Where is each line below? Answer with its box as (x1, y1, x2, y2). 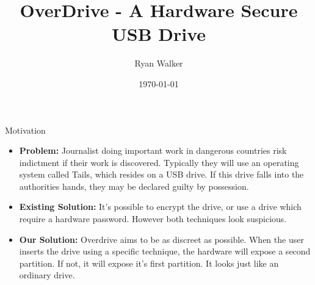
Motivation (5, 123, 46, 136)
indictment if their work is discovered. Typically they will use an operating (19, 156, 299, 168)
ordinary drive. (19, 269, 75, 281)
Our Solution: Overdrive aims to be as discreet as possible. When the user (19, 233, 304, 245)
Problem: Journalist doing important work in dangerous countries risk (19, 144, 287, 157)
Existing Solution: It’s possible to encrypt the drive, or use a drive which (19, 200, 302, 213)
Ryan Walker (134, 57, 183, 70)
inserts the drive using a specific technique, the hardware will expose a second (19, 245, 311, 258)
